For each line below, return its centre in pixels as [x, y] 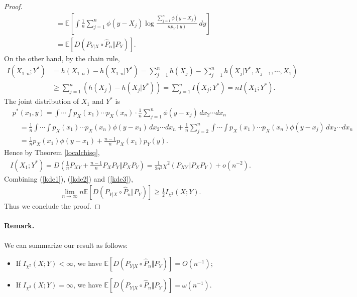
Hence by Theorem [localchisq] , [52, 152]
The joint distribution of [42, 101]
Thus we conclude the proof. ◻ [52, 206]
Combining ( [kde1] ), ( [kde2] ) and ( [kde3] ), [69, 178]
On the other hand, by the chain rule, [62, 58]
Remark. [19, 226]
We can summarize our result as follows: [66, 245]
